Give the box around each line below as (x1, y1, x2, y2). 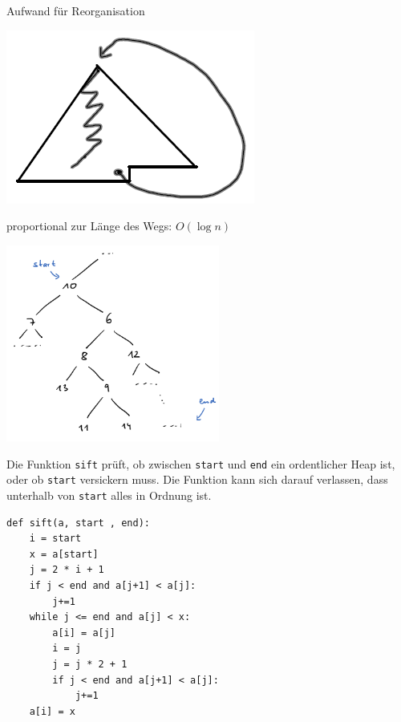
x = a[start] (29, 548, 99, 560)
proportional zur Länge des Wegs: (6, 217, 172, 234)
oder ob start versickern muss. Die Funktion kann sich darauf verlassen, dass (6, 471, 388, 488)
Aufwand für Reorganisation (6, 2, 145, 18)
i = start (29, 533, 82, 545)
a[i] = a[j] (52, 627, 116, 639)
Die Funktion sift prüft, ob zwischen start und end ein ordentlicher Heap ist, (6, 455, 395, 472)
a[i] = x (29, 705, 75, 717)
